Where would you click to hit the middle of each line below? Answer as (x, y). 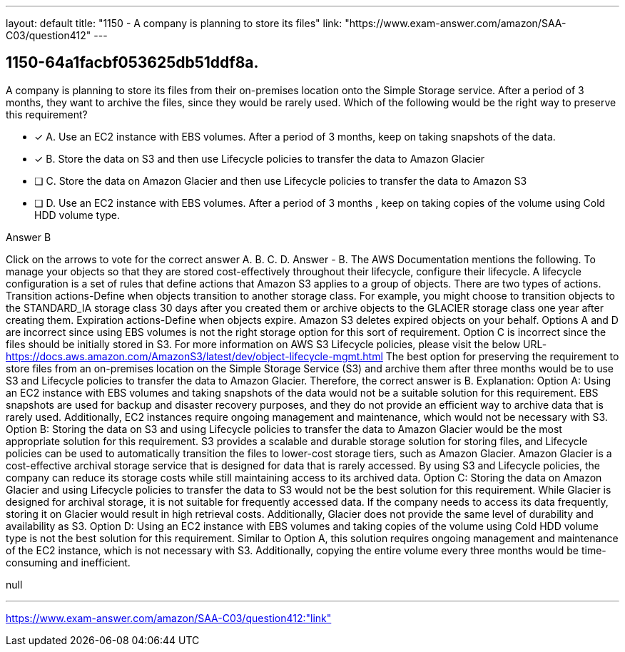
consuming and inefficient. (68, 562)
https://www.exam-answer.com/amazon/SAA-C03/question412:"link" (169, 618)
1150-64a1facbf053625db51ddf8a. (132, 63)
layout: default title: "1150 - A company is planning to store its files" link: (174, 23)
